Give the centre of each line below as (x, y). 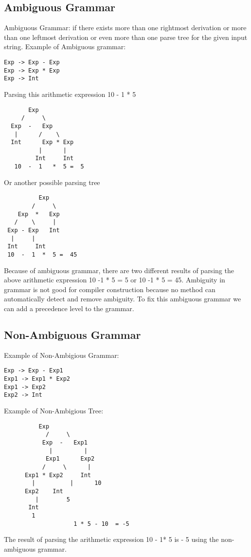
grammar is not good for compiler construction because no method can (110, 289)
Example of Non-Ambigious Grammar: (62, 355)
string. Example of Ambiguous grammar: (65, 46)
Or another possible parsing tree (52, 182)
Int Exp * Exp (42, 142)
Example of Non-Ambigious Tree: (54, 411)
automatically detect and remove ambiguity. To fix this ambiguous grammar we (123, 299)
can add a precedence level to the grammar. (69, 308)
